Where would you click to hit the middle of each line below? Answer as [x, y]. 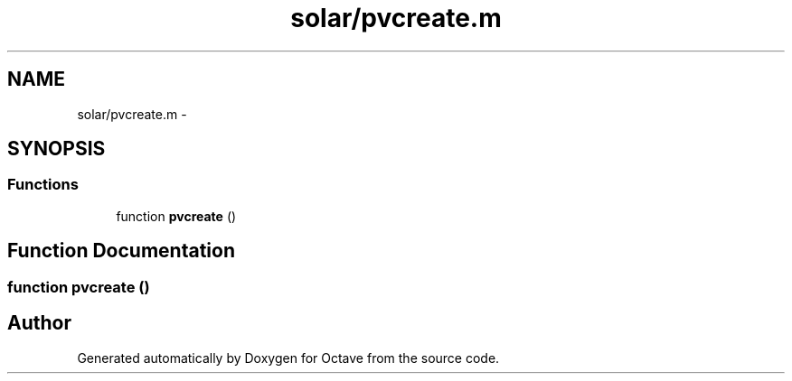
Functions [43, 185]
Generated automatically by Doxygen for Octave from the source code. [288, 358]
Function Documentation [121, 251]
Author [39, 323]
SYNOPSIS [57, 149]
